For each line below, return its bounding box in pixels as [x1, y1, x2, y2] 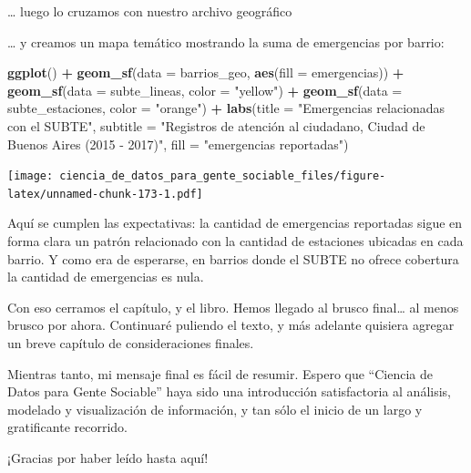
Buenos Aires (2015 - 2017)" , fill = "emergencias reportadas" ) [7, 134, 349, 153]
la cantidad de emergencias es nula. [7, 267, 204, 286]
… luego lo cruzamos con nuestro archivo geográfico [7, 2, 292, 20]
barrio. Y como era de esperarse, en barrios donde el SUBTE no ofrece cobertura [7, 249, 459, 268]
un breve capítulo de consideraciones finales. [7, 334, 254, 353]
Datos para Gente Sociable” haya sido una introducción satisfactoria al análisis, [7, 382, 452, 401]
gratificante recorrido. [7, 417, 128, 437]
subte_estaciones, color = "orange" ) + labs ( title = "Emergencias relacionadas [7, 98, 445, 118]
